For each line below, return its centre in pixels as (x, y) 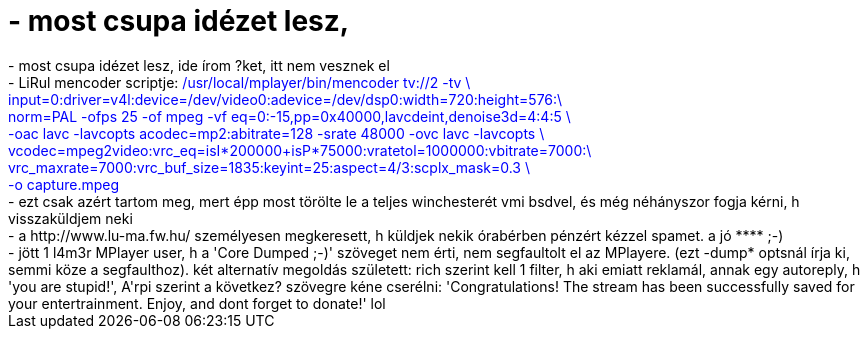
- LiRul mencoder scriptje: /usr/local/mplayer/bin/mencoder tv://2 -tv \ (239, 82)
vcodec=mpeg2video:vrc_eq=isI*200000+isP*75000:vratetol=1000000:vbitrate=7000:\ (300, 150)
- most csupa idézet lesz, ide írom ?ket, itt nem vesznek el (199, 65)
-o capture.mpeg (64, 184)
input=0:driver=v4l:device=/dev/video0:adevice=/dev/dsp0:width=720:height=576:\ (285, 99)
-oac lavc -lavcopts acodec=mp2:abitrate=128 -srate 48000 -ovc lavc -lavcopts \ (276, 133)
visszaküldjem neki (70, 218)
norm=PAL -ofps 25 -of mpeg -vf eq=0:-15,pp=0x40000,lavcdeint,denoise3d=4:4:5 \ (289, 116)
